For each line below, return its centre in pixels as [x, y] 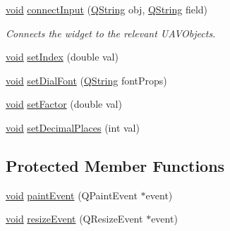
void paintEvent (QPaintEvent [72, 195]
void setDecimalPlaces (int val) [73, 127]
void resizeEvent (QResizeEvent [74, 219]
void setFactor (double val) [64, 104]
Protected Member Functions [115, 165]
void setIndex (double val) [62, 57]
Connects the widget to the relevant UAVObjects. [111, 33]
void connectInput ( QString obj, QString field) [107, 9]
